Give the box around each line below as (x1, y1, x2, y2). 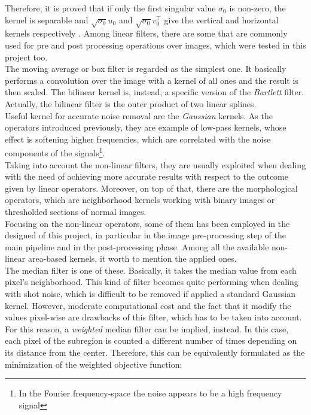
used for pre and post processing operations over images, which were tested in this (5, 38, 306, 51)
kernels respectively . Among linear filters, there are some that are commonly (5, 27, 288, 40)
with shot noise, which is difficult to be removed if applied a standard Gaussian (5, 287, 295, 300)
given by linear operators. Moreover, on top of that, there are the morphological (5, 181, 298, 194)
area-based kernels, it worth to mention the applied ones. (28, 252, 237, 265)
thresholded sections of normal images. (5, 205, 147, 217)
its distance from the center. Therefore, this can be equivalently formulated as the (5, 346, 305, 359)
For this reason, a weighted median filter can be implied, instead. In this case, (5, 322, 289, 335)
